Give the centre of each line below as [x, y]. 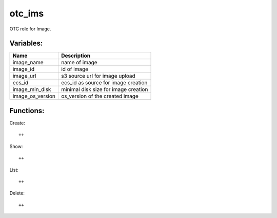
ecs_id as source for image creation [104, 83]
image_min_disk [32, 89]
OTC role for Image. [30, 29]
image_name [28, 63]
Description [76, 56]
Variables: [26, 43]
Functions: [27, 111]
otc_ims [27, 13]
